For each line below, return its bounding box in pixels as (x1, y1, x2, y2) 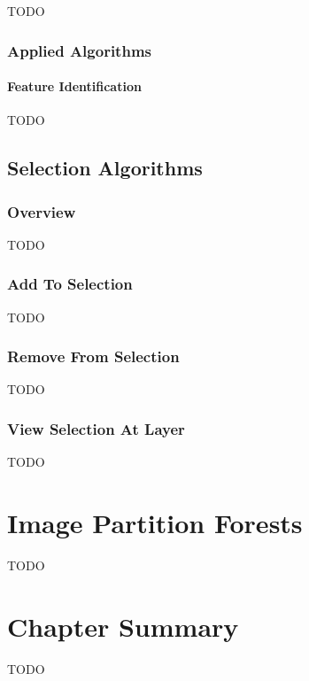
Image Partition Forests (7, 505, 303, 541)
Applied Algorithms (7, 39, 151, 61)
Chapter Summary (7, 607, 239, 644)
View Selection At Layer (7, 417, 185, 439)
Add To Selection (7, 273, 133, 295)
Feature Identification (7, 77, 142, 96)
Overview (7, 200, 76, 222)
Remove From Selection (7, 345, 180, 368)
